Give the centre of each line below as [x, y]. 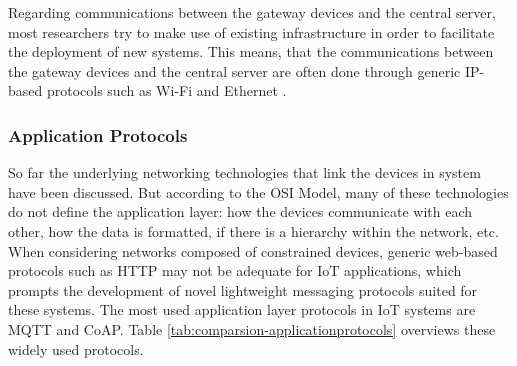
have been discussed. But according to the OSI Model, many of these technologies [258, 191]
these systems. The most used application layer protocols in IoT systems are [242, 309]
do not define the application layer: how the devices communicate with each [240, 211]
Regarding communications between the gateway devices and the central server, [252, 12]
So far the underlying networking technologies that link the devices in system [244, 172]
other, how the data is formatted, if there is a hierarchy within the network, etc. [253, 230]
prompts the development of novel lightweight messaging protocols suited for [243, 289]
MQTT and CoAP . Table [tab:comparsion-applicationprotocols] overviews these [252, 328]
